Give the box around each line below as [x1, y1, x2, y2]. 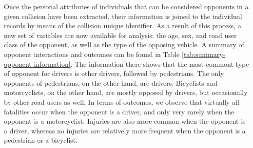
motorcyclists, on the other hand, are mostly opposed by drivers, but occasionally [4, 87, 248, 97]
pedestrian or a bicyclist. [4, 135, 78, 145]
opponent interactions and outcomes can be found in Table [4, 49, 180, 59]
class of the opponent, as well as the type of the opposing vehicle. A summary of [4, 39, 244, 50]
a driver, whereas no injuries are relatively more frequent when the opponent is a [4, 125, 246, 135]
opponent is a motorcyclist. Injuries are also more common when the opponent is [4, 116, 246, 126]
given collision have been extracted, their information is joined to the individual [4, 11, 242, 21]
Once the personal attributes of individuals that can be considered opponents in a [4, 1, 249, 11]
